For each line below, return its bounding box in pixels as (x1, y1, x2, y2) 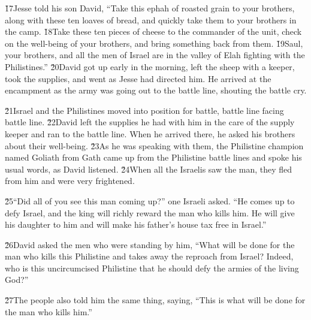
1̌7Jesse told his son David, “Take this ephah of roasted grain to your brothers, (5, 2, 295, 14)
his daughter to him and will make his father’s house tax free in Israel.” (5, 218, 267, 231)
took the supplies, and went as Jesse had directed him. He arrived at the (5, 72, 271, 84)
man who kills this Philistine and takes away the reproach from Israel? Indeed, (5, 250, 294, 262)
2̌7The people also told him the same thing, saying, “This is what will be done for (5, 294, 306, 306)
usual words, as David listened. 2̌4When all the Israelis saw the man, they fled (5, 162, 292, 175)
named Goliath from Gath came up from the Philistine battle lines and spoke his (5, 151, 302, 164)
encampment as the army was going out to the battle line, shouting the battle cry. (5, 84, 307, 96)
